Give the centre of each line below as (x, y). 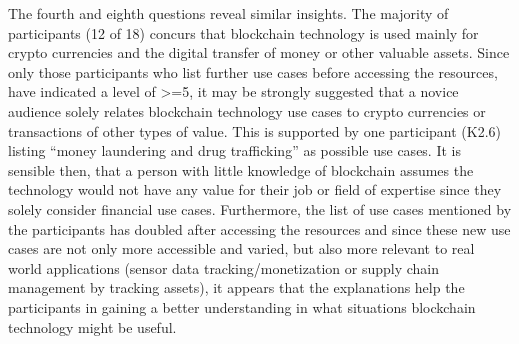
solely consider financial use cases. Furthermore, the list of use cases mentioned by (260, 208)
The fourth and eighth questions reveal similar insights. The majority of (228, 13)
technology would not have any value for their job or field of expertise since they (255, 189)
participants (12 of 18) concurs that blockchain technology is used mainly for (243, 32)
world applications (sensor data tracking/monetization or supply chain (224, 267)
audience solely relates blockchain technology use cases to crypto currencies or (247, 110)
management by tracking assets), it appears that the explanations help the (236, 287)
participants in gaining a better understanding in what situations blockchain (242, 306)
